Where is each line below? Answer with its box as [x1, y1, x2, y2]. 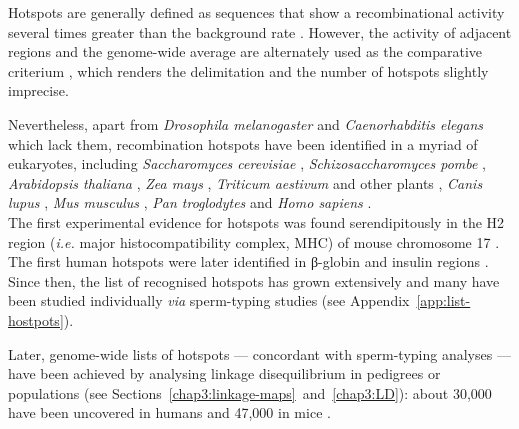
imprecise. [8, 80, 69, 101]
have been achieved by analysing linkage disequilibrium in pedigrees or [8, 363, 441, 384]
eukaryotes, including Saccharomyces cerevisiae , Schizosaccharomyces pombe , [8, 153, 487, 174]
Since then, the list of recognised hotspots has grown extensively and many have [8, 270, 500, 291]
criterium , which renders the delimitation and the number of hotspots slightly [8, 60, 489, 81]
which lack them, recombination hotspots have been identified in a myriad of [8, 133, 478, 154]
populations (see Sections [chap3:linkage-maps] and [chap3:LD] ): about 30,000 [8, 382, 492, 403]
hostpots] [8, 309, 64, 330]
